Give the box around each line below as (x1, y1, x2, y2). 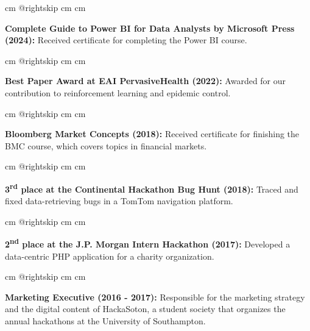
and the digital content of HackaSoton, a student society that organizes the (5, 302, 286, 315)
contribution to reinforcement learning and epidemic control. (5, 86, 231, 99)
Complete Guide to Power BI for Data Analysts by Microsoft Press (5, 21, 295, 34)
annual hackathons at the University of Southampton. (5, 315, 206, 327)
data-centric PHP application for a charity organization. (5, 249, 214, 262)
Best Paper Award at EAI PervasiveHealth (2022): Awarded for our (5, 74, 286, 87)
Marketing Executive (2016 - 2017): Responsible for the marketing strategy (5, 290, 305, 303)
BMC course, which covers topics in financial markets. (5, 139, 207, 152)
